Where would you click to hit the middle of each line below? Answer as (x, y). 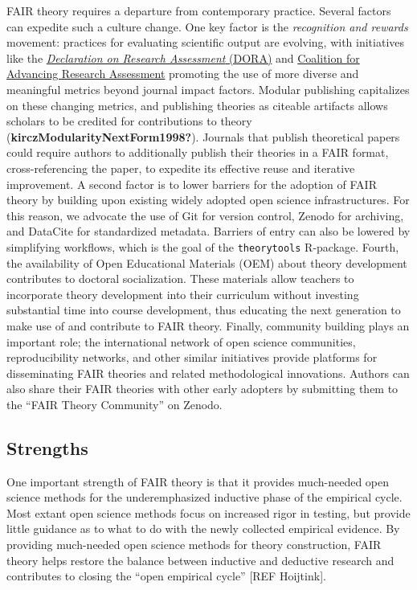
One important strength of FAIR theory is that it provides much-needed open (198, 481)
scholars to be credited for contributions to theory (129, 121)
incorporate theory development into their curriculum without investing (183, 294)
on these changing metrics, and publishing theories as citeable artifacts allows (197, 105)
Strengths (47, 447)
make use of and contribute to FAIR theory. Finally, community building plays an (208, 325)
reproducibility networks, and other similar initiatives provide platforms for (192, 357)
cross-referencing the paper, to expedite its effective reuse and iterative (181, 168)
